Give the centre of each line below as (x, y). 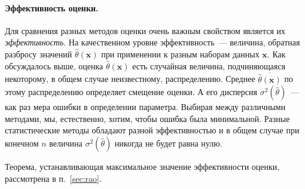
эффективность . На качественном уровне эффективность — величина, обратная (152, 42)
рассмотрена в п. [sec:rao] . (53, 178)
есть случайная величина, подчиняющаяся (209, 65)
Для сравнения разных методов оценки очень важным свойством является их (145, 30)
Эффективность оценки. (52, 7)
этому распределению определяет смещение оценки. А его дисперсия (131, 92)
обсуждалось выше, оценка (54, 65)
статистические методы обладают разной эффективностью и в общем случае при (152, 130)
